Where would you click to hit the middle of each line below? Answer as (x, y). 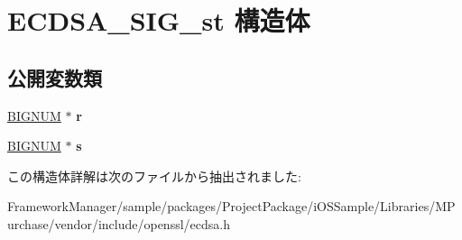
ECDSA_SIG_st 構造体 (159, 20)
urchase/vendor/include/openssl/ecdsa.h (119, 223)
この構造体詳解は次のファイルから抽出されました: (154, 175)
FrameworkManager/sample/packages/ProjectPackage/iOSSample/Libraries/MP (231, 206)
